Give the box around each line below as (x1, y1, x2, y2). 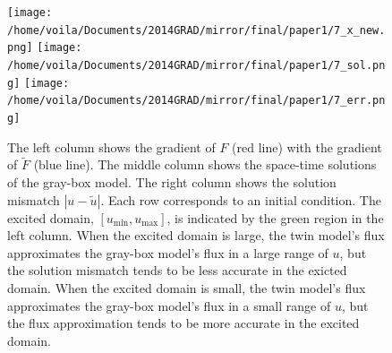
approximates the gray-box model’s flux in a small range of (7, 296, 331, 314)
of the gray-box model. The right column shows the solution (7, 173, 337, 191)
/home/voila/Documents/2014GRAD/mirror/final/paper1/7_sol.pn (7, 58, 386, 72)
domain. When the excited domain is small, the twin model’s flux (7, 278, 366, 297)
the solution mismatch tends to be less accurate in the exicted (7, 261, 347, 280)
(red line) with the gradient (232, 137, 382, 156)
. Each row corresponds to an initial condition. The (100, 190, 381, 209)
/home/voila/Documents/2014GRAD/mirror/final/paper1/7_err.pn (7, 94, 386, 108)
